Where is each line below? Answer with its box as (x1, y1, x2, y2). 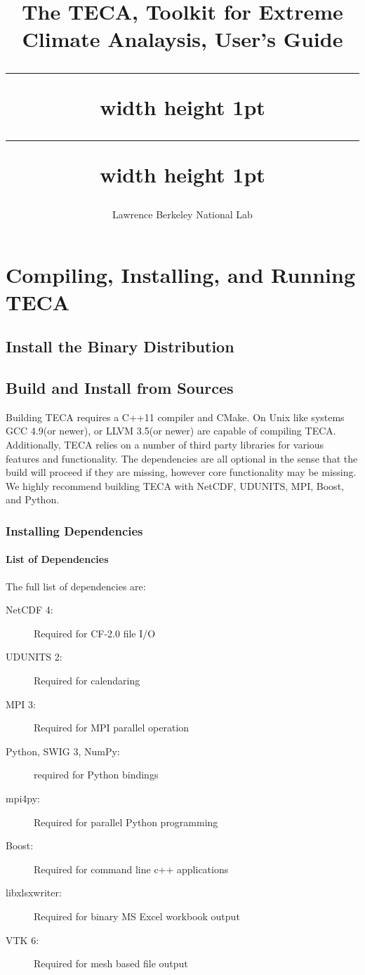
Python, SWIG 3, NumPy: (6, 743, 120, 758)
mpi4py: (6, 791, 41, 806)
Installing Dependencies (6, 522, 143, 539)
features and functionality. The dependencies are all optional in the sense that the (6, 451, 358, 465)
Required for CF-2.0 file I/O (34, 625, 156, 640)
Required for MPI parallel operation (34, 720, 190, 735)
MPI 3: (6, 696, 36, 711)
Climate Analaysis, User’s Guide (22, 25, 343, 53)
